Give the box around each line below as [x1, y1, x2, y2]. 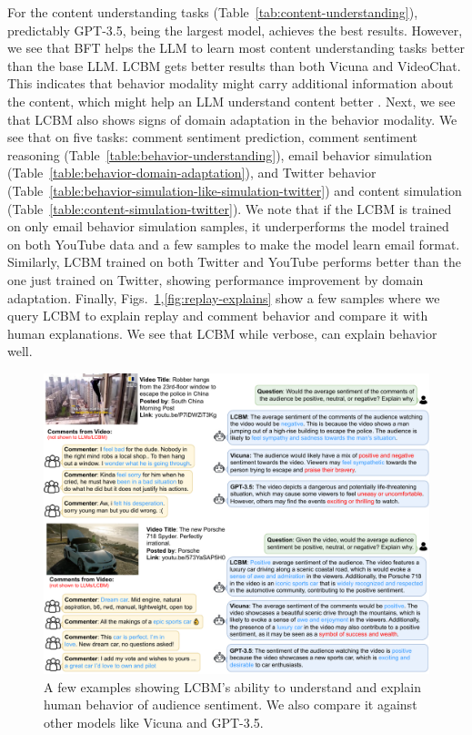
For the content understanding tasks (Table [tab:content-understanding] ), [7, 3, 418, 21]
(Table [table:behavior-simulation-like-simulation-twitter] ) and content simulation [7, 180, 462, 199]
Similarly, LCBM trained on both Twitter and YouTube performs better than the [7, 252, 461, 271]
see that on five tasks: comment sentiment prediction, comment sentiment [7, 128, 418, 147]
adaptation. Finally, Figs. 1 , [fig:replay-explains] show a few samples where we [7, 288, 440, 307]
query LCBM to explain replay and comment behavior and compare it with [7, 306, 428, 325]
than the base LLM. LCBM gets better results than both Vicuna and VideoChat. [7, 56, 461, 75]
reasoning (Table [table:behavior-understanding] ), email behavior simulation [7, 145, 433, 164]
